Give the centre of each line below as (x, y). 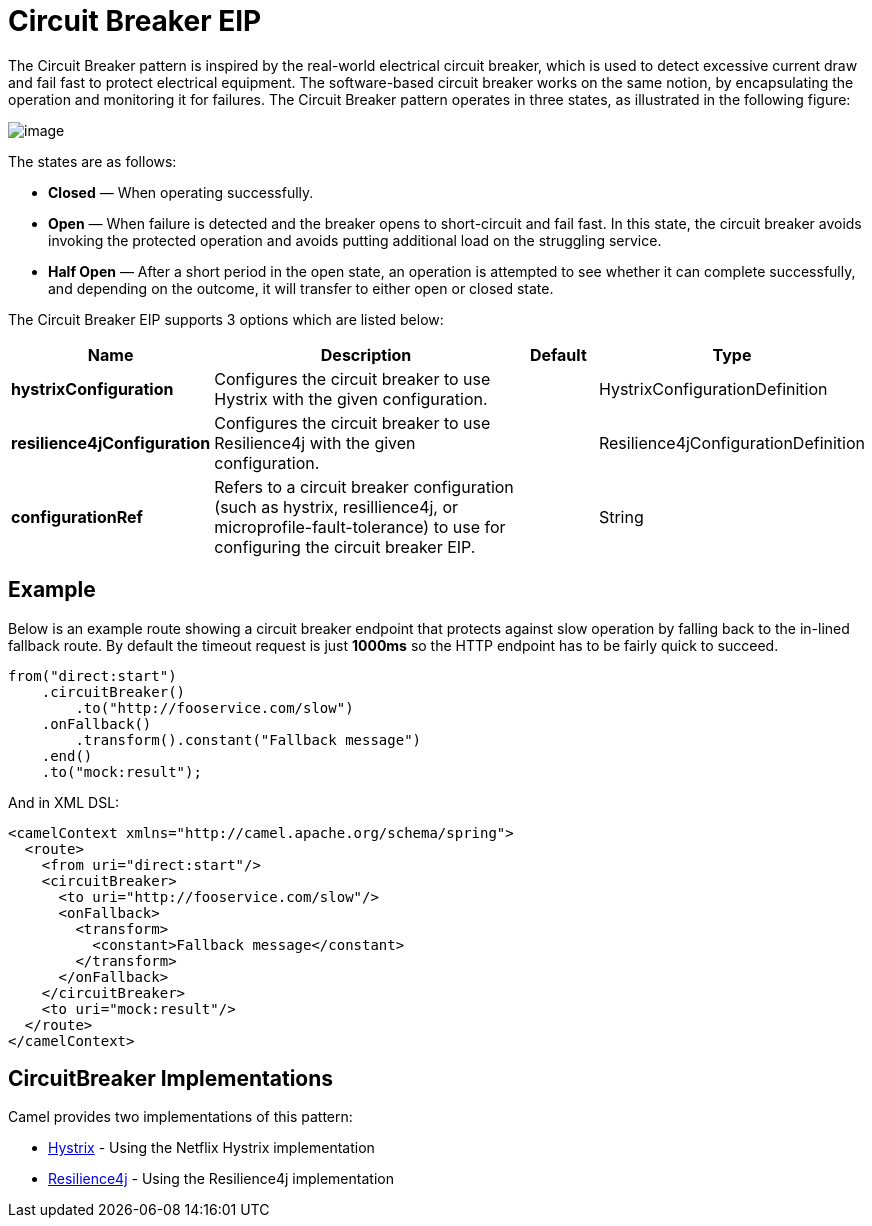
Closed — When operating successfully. (181, 192)
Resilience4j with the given (315, 442)
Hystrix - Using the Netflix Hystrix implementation (211, 1148)
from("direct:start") (92, 675)
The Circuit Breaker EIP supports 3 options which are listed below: (226, 319)
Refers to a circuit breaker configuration (364, 486)
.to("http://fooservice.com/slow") (214, 707)
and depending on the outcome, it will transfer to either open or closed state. (301, 288)
